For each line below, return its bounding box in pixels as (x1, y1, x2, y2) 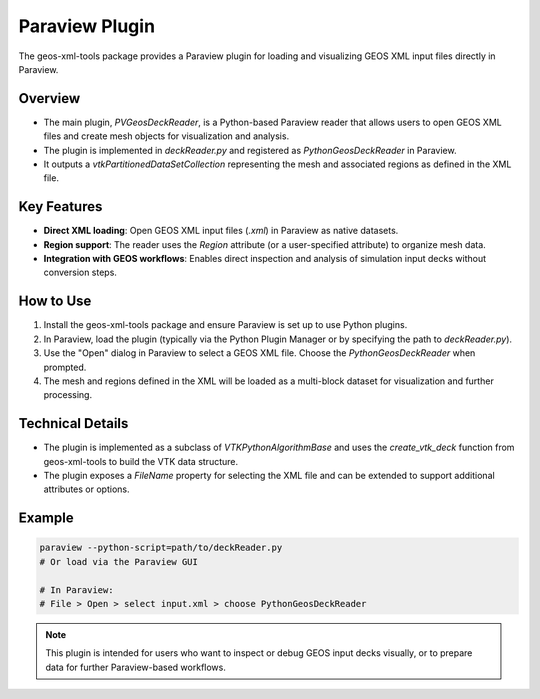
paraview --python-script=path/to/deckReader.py (39, 542, 283, 554)
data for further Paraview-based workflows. (45, 661, 227, 673)
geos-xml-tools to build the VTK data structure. (43, 455, 239, 467)
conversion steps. (43, 266, 117, 279)
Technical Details (18, 415, 129, 432)
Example (18, 510, 74, 527)
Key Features (18, 198, 103, 215)
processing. (43, 389, 93, 401)
